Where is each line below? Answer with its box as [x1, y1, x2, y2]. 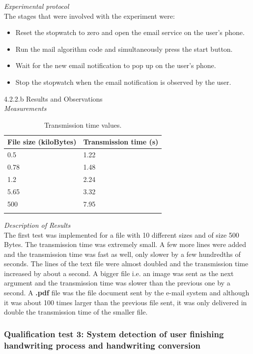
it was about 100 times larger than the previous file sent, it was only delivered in [4, 297, 247, 307]
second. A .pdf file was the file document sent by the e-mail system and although [4, 287, 250, 298]
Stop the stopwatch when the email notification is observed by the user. [15, 76, 231, 87]
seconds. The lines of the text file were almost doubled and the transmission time [4, 258, 249, 269]
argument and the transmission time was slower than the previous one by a [4, 278, 230, 288]
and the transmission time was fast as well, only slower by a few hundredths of [4, 248, 241, 259]
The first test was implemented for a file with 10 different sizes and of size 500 [4, 229, 239, 240]
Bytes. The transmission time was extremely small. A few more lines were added [4, 239, 247, 249]
